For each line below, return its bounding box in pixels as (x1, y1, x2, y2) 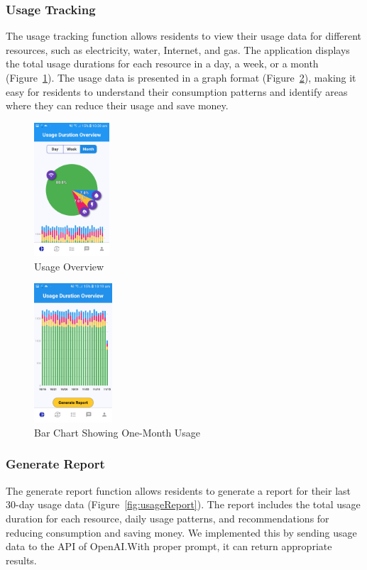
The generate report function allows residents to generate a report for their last (6, 483, 351, 498)
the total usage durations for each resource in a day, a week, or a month (6, 56, 319, 71)
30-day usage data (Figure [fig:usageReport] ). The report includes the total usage (6, 497, 361, 512)
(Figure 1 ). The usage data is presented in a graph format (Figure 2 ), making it (6, 70, 356, 84)
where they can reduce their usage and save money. (6, 98, 229, 113)
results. (6, 552, 37, 567)
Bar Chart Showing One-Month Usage (34, 424, 201, 439)
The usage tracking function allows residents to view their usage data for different (6, 28, 362, 43)
